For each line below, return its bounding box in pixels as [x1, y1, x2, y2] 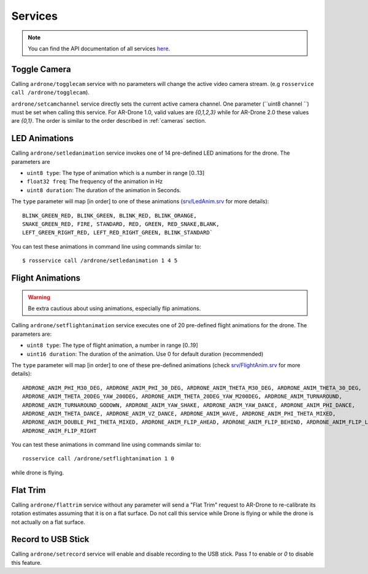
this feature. [11, 559, 42, 566]
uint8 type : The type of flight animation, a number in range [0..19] [26, 341, 199, 349]
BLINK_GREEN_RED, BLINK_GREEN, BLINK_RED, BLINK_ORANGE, [22, 212, 197, 219]
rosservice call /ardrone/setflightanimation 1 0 [22, 455, 175, 462]
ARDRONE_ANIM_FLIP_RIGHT [22, 427, 97, 434]
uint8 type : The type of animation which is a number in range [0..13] [26, 169, 205, 177]
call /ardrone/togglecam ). [11, 89, 90, 96]
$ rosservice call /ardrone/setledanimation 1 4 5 [22, 257, 178, 264]
